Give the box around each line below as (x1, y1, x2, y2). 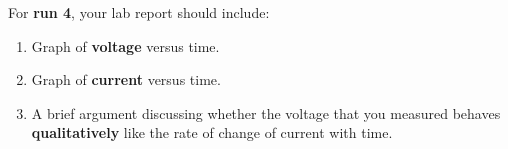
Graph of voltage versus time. (31, 35, 220, 56)
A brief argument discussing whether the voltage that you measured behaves (31, 102, 501, 123)
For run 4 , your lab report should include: (8, 2, 270, 22)
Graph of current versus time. (31, 69, 221, 90)
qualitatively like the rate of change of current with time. (31, 122, 393, 143)
